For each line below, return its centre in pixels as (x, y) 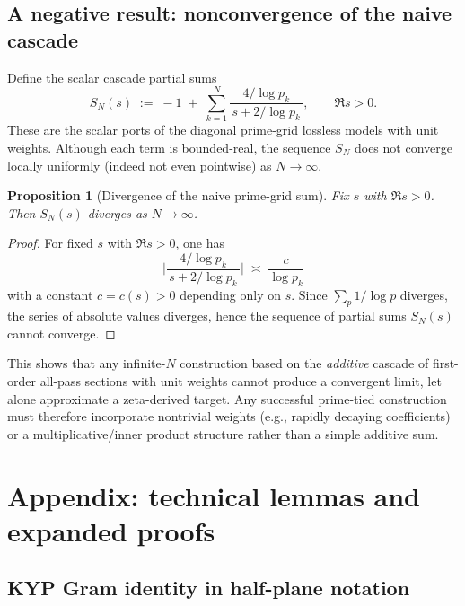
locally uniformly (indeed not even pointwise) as (140, 165)
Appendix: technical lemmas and (214, 495)
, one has (200, 243)
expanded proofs (111, 530)
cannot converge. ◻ (61, 333)
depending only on (230, 294)
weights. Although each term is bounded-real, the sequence (169, 147)
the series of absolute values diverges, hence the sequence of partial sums (207, 316)
